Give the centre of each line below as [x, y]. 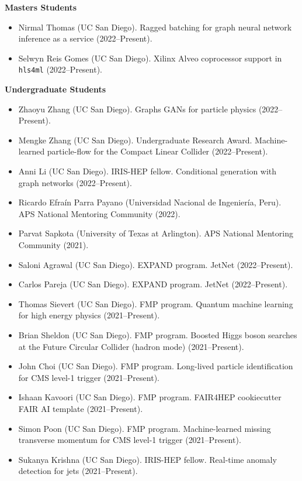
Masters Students [41, 7]
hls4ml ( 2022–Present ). [60, 69]
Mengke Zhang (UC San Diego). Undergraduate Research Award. [135, 140]
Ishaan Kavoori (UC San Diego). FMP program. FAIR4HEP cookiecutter [150, 397]
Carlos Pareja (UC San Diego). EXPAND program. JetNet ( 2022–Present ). [153, 284]
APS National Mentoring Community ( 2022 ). [99, 213]
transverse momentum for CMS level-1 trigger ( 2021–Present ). [130, 440]
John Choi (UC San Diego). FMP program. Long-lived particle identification [156, 366]
